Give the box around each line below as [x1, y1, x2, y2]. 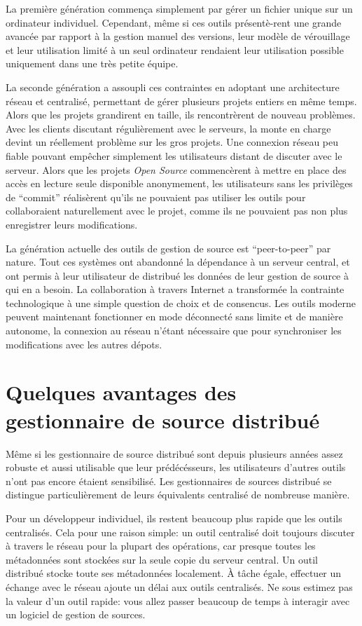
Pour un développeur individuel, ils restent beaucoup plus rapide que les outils [6, 510, 342, 525]
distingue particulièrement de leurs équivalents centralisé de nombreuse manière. [6, 487, 350, 502]
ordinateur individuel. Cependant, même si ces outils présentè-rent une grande [6, 15, 342, 29]
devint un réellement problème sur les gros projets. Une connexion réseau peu [6, 135, 339, 149]
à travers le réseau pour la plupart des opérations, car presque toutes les [6, 538, 316, 553]
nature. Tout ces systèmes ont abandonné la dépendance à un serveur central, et [6, 254, 350, 269]
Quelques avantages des [6, 378, 237, 407]
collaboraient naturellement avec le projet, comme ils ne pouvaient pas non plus [6, 203, 348, 218]
